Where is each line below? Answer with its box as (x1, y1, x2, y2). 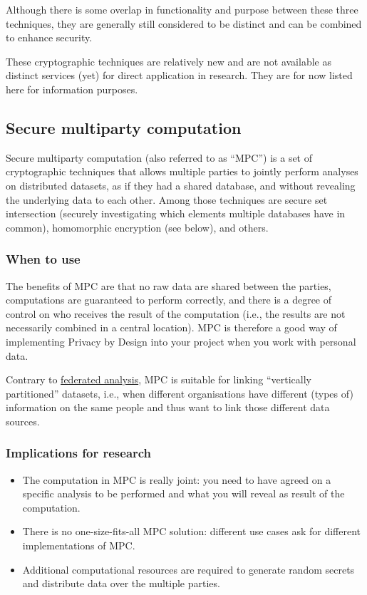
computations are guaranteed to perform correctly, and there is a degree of (6, 292, 332, 307)
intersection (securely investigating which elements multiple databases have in (6, 206, 346, 221)
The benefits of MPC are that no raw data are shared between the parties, (6, 278, 331, 293)
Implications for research (6, 444, 152, 462)
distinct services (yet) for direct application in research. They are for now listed (6, 68, 353, 83)
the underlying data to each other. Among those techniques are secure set (6, 192, 328, 207)
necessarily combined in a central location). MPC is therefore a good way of (6, 320, 337, 335)
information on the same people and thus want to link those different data (6, 400, 330, 415)
